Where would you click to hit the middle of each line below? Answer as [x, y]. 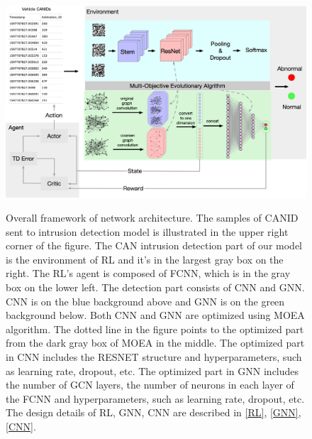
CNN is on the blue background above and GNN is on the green [145, 301]
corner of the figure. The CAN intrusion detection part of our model [154, 245]
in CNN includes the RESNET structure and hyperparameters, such [154, 356]
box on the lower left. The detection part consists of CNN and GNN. [155, 287]
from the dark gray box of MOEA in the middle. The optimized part [155, 343]
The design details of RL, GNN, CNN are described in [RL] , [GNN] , [154, 412]
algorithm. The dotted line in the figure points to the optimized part [155, 329]
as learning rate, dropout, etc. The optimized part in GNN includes [152, 370]
